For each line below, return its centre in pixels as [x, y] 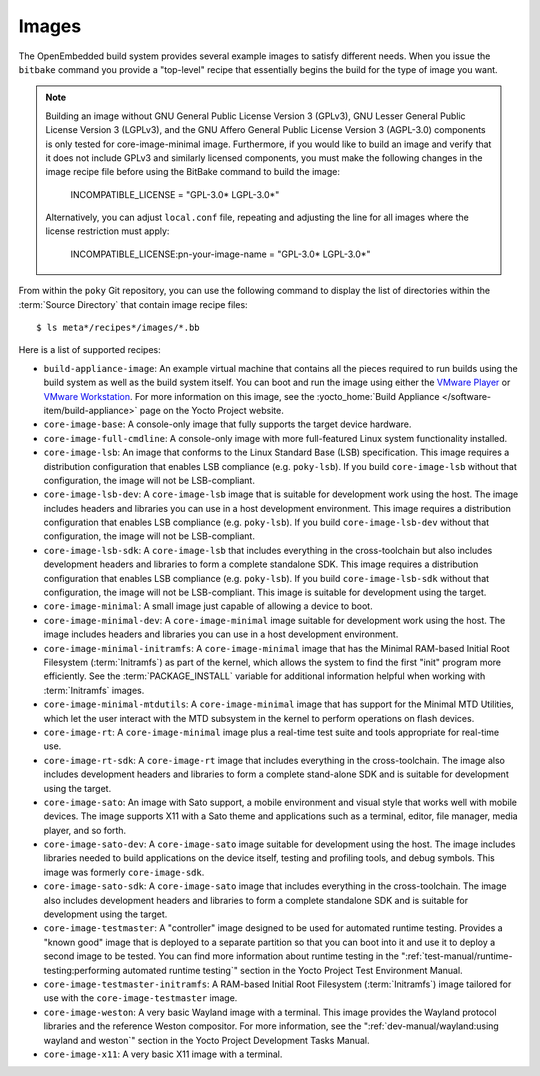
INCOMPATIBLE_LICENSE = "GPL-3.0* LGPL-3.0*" [175, 194]
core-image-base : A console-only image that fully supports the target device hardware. [227, 424]
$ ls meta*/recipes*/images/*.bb [118, 328]
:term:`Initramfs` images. [94, 690]
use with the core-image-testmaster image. [140, 998]
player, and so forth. [85, 830]
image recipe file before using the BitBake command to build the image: [192, 172]
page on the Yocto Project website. [211, 410]
